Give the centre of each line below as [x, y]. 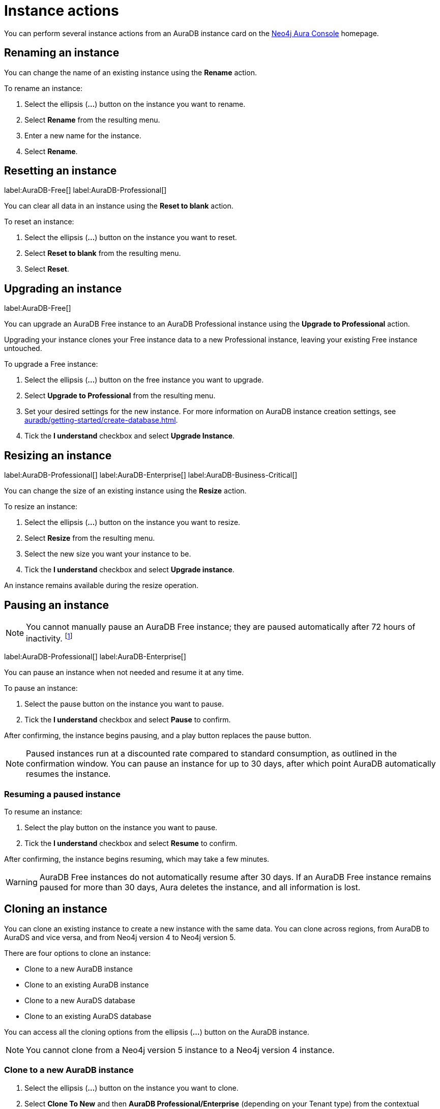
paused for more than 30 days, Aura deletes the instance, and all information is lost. [200, 887]
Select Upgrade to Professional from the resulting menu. [120, 396]
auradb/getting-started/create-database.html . [101, 420]
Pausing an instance [57, 605]
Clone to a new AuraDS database [80, 1000]
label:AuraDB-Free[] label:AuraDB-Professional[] [85, 190]
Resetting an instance [61, 171]
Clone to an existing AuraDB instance [87, 984]
